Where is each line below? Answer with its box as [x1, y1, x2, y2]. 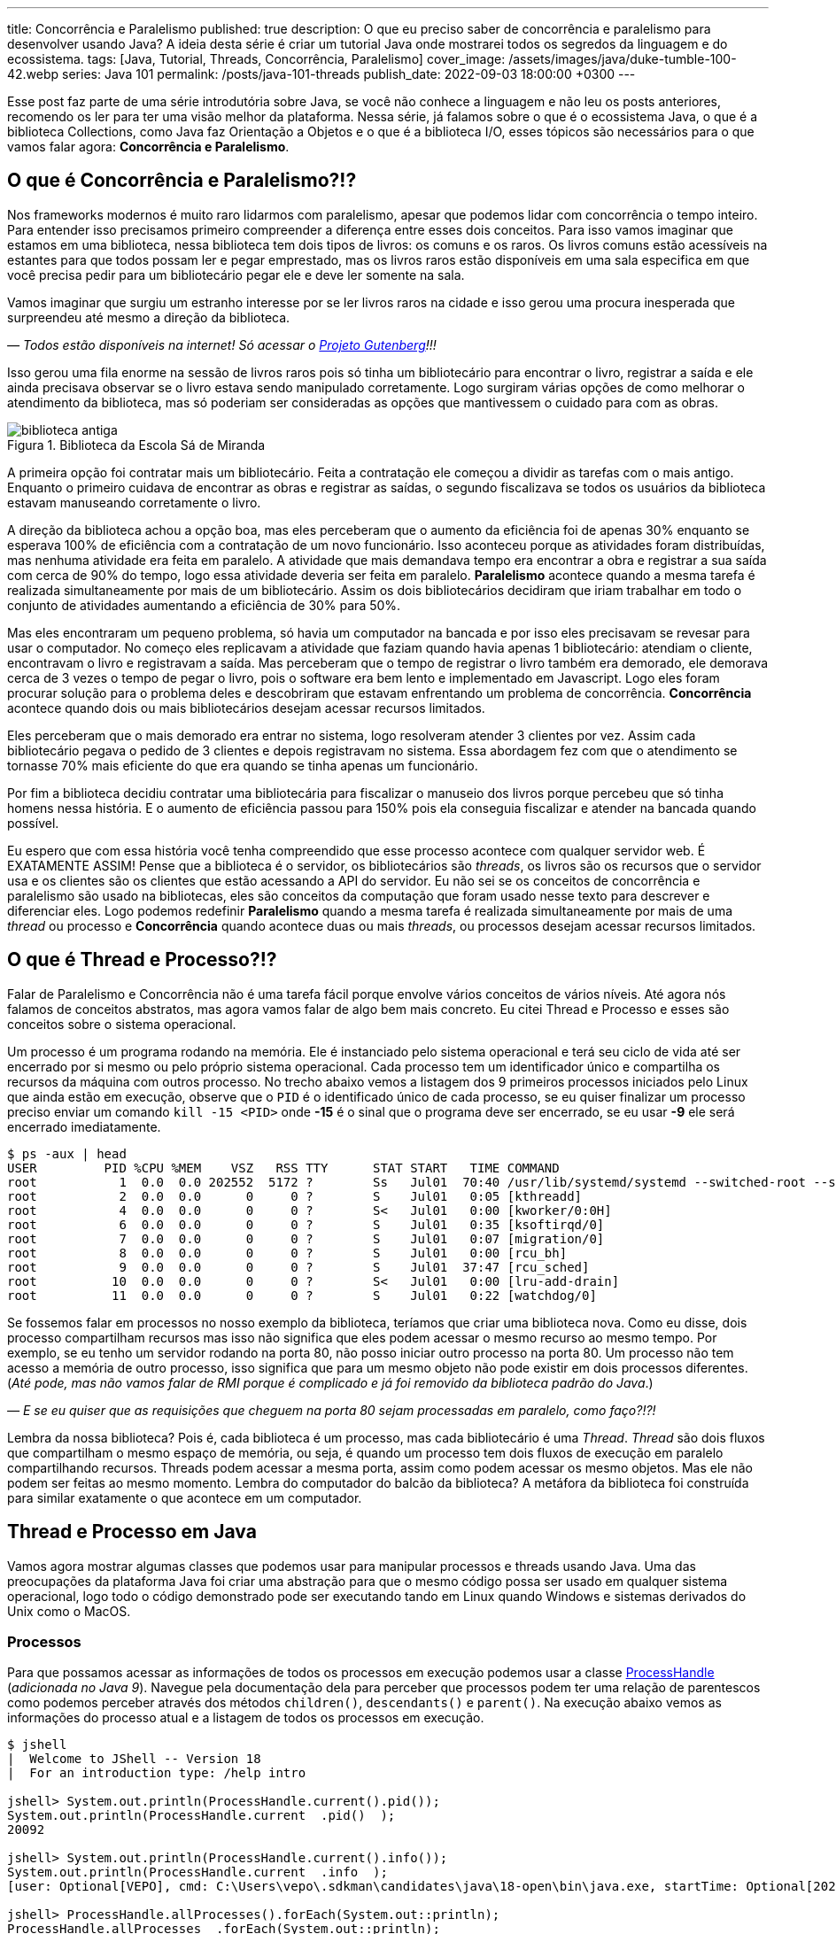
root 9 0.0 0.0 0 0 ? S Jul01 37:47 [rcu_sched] [7, 1259, 590, 1274]
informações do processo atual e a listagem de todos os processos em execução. [7, 1710, 484, 1726]
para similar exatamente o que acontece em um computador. [7, 1489, 362, 1505]
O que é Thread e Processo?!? [7, 948, 277, 971]
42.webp [7, 66, 59, 81]
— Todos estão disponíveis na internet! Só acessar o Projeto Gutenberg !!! [7, 337, 437, 352]
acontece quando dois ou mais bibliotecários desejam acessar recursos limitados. [7, 700, 485, 716]
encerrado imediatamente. [7, 1118, 161, 1134]
